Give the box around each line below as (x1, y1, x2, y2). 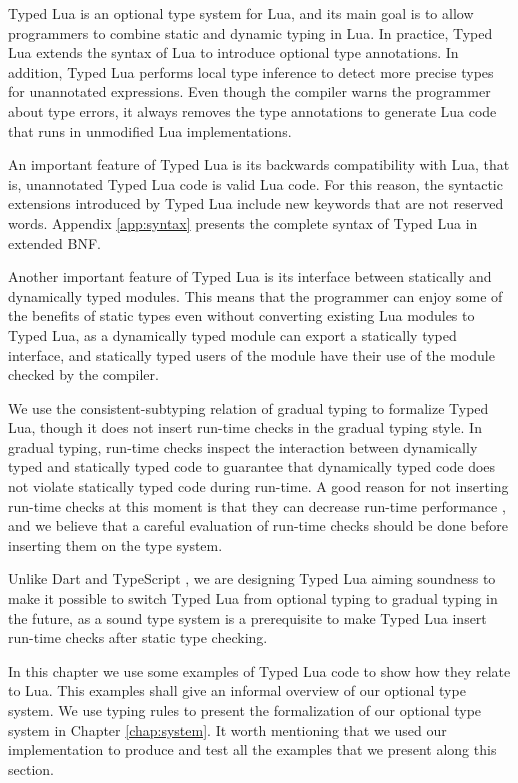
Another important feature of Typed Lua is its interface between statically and (8, 266, 492, 287)
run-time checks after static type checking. (8, 627, 268, 648)
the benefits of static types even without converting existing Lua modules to (8, 305, 475, 326)
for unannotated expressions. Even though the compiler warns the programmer (8, 81, 491, 102)
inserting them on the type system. (8, 534, 223, 555)
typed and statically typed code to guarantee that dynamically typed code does (8, 456, 496, 477)
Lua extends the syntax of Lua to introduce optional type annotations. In (8, 42, 459, 63)
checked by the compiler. (8, 364, 159, 385)
